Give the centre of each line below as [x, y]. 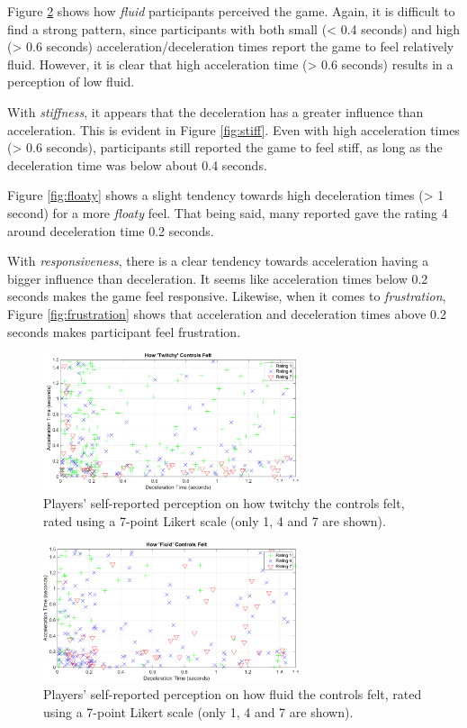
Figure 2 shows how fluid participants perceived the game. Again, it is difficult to [231, 11]
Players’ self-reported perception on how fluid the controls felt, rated [233, 694]
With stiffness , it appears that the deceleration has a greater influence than [216, 111]
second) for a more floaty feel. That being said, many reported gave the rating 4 [228, 212]
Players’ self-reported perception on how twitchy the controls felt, [224, 502]
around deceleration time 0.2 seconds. [111, 230]
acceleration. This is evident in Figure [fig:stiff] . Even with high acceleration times [233, 129]
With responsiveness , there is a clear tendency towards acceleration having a [218, 261]
